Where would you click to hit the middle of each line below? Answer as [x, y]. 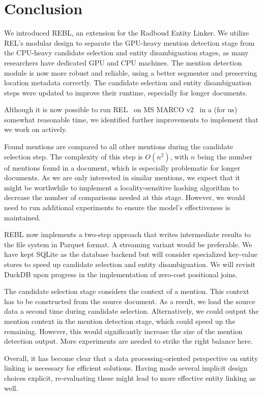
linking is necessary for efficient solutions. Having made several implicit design [126, 368]
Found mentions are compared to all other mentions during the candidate [119, 146]
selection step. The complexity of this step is [74, 156]
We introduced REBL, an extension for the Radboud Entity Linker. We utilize [127, 33]
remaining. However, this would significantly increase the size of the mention [123, 331]
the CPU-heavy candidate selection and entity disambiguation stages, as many [126, 53]
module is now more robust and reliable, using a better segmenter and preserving [131, 72]
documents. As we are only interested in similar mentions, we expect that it [122, 177]
